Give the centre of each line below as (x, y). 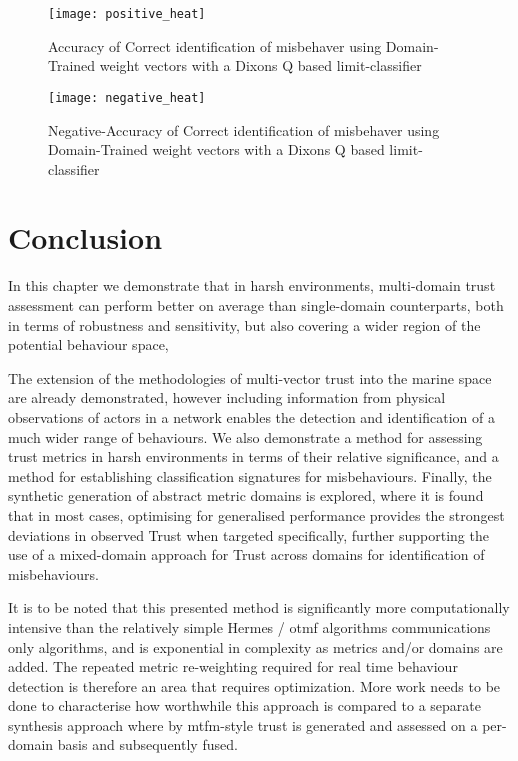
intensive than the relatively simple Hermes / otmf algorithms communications (249, 626)
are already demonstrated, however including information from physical (227, 397)
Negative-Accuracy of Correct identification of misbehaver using (244, 129)
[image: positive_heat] (127, 14)
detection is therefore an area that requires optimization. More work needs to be (254, 685)
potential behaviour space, (88, 344)
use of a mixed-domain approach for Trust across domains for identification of (246, 554)
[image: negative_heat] (127, 97)
